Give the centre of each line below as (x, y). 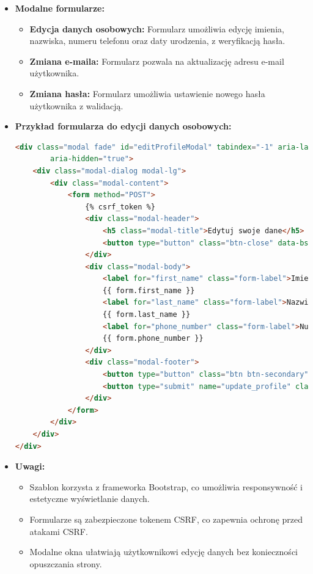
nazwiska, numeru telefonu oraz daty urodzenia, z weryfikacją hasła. (157, 41)
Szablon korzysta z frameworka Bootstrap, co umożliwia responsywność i (166, 486)
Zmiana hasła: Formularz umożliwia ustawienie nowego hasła (147, 93)
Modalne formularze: (60, 8)
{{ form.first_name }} (149, 290)
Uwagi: (30, 466)
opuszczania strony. (66, 563)
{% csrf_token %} (120, 207)
